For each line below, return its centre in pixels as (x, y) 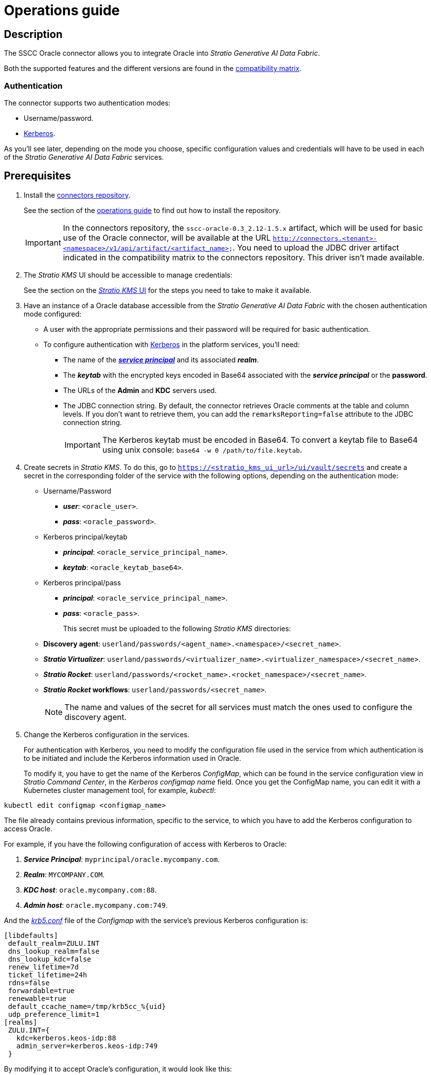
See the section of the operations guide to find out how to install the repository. (152, 210)
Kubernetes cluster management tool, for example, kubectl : (120, 790)
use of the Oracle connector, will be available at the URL (167, 237)
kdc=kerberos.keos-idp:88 (66, 1038)
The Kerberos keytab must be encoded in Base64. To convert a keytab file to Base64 (260, 440)
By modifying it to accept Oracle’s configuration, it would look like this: (118, 1069)
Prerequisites (37, 176)
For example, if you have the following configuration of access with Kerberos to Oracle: (145, 844)
